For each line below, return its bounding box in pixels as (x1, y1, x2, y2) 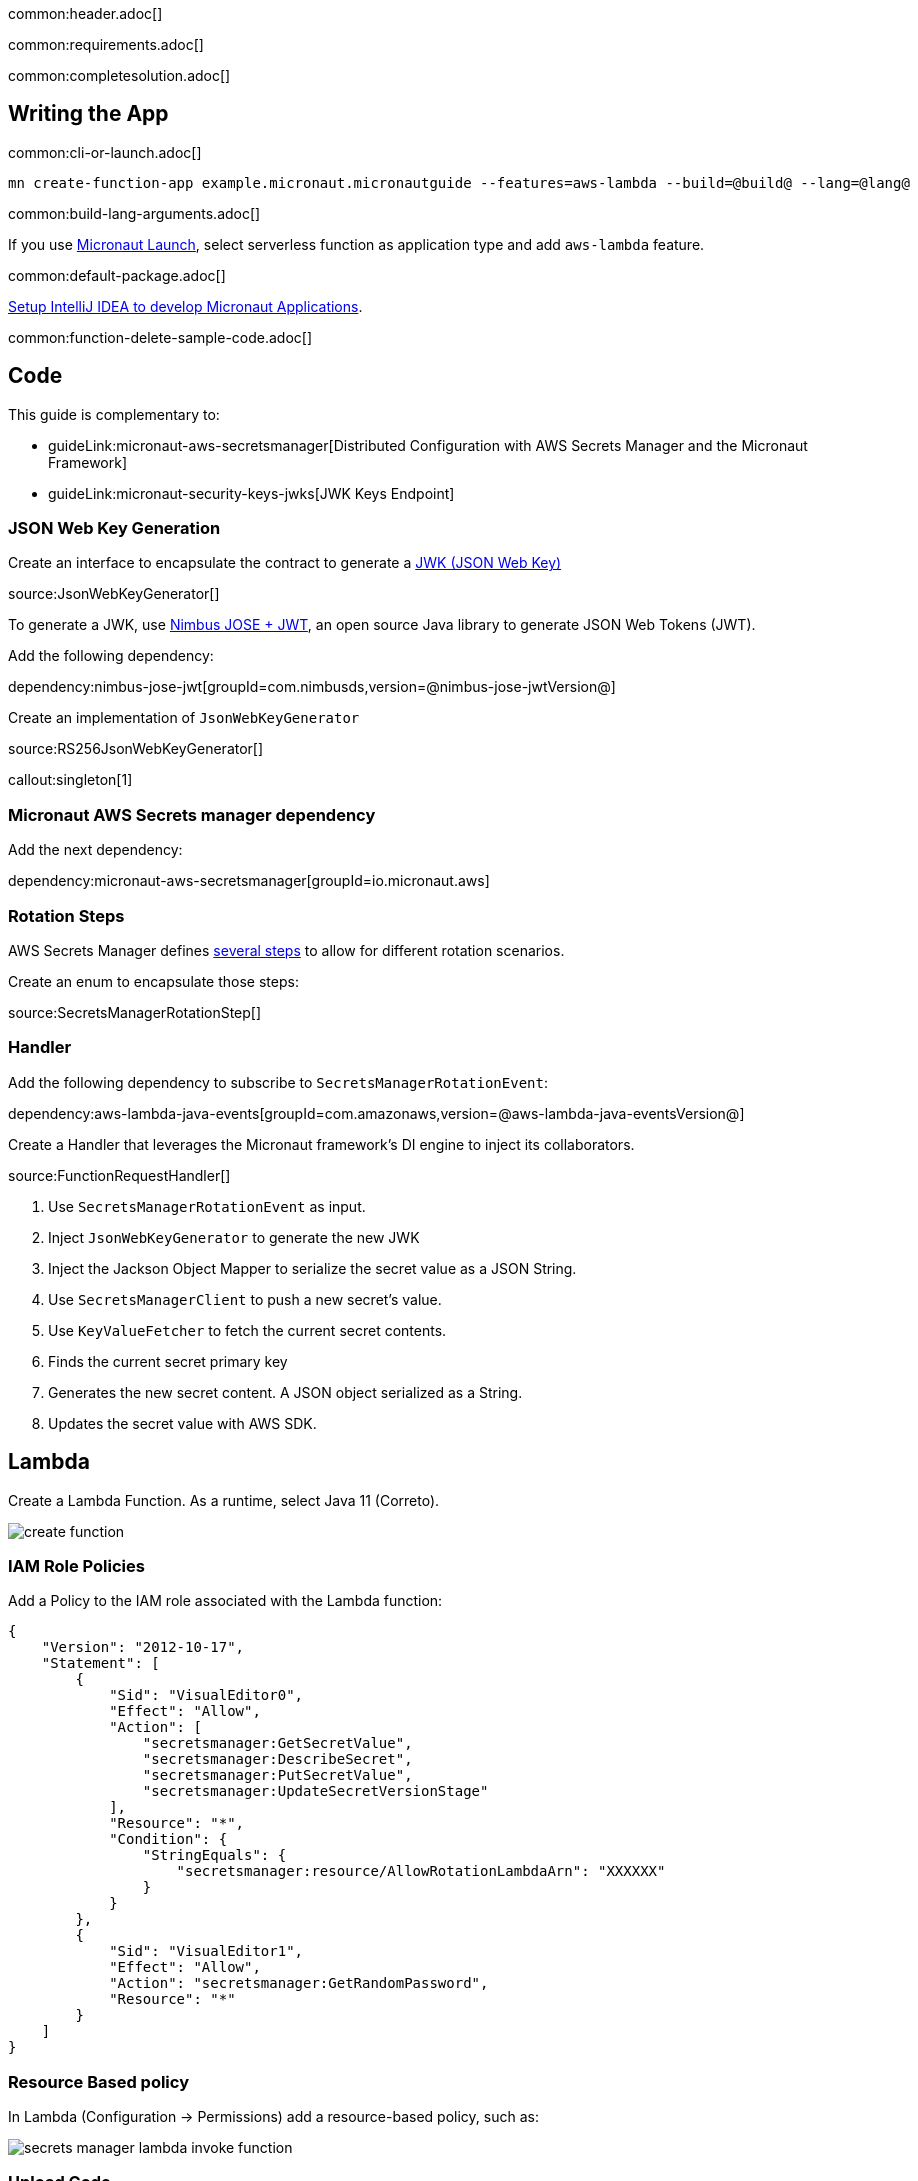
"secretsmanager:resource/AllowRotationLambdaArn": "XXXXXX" (176, 1863, 666, 1880)
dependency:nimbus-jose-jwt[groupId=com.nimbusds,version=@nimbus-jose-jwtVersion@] (8, 678, 616, 696)
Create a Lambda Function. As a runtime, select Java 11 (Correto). (8, 1491, 440, 1509)
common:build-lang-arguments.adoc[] (8, 204, 261, 222)
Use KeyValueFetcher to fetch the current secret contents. (48, 1321, 447, 1339)
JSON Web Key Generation (8, 518, 221, 539)
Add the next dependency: (8, 841, 183, 859)
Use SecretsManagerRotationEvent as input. (48, 1197, 366, 1215)
